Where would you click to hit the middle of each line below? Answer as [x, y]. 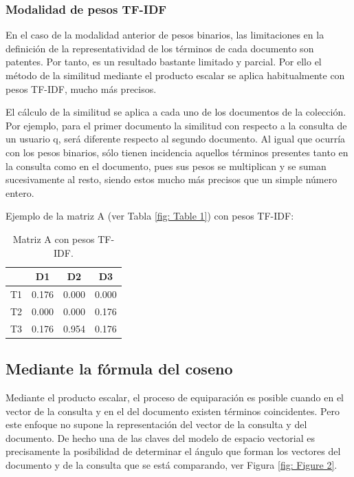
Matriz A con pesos [54, 238]
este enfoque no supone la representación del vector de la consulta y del [156, 424]
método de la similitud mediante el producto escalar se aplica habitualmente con [175, 75]
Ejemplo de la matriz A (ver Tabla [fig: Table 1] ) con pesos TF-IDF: [150, 216]
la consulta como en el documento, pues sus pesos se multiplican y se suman [166, 166]
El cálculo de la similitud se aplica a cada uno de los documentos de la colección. [176, 112]
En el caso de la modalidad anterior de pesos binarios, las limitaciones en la [165, 35]
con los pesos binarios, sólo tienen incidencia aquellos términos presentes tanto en [177, 152]
